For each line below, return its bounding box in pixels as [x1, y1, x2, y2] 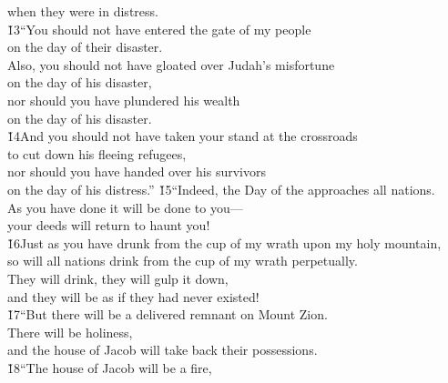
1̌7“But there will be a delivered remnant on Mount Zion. [7, 305, 328, 324]
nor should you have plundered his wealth [7, 90, 240, 109]
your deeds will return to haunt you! [7, 216, 210, 235]
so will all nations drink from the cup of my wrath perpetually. [7, 251, 358, 270]
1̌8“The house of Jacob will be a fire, [7, 358, 212, 377]
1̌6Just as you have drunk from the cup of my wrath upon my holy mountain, [7, 233, 442, 252]
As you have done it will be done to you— [7, 197, 243, 217]
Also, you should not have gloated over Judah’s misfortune [7, 55, 335, 74]
